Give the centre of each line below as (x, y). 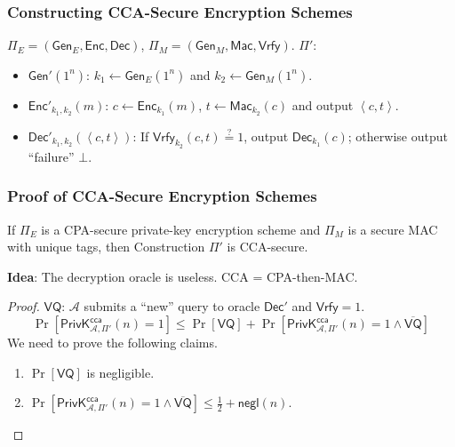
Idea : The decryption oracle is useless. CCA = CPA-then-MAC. (183, 276)
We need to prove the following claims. (112, 343)
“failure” (51, 156)
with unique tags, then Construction (106, 247)
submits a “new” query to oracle (172, 306)
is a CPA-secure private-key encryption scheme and (181, 229)
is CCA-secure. (267, 247)
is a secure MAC (393, 229)
